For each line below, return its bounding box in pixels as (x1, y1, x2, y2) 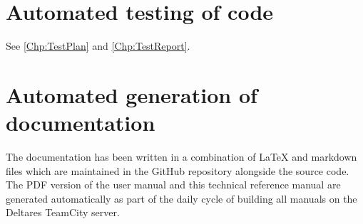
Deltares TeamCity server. (6, 205, 120, 220)
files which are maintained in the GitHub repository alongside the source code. (6, 163, 349, 178)
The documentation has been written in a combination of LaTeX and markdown (6, 149, 357, 164)
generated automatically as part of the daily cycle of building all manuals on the (6, 191, 357, 206)
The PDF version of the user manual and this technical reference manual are (6, 177, 341, 192)
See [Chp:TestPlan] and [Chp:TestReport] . (6, 38, 190, 53)
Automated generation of (6, 80, 257, 109)
